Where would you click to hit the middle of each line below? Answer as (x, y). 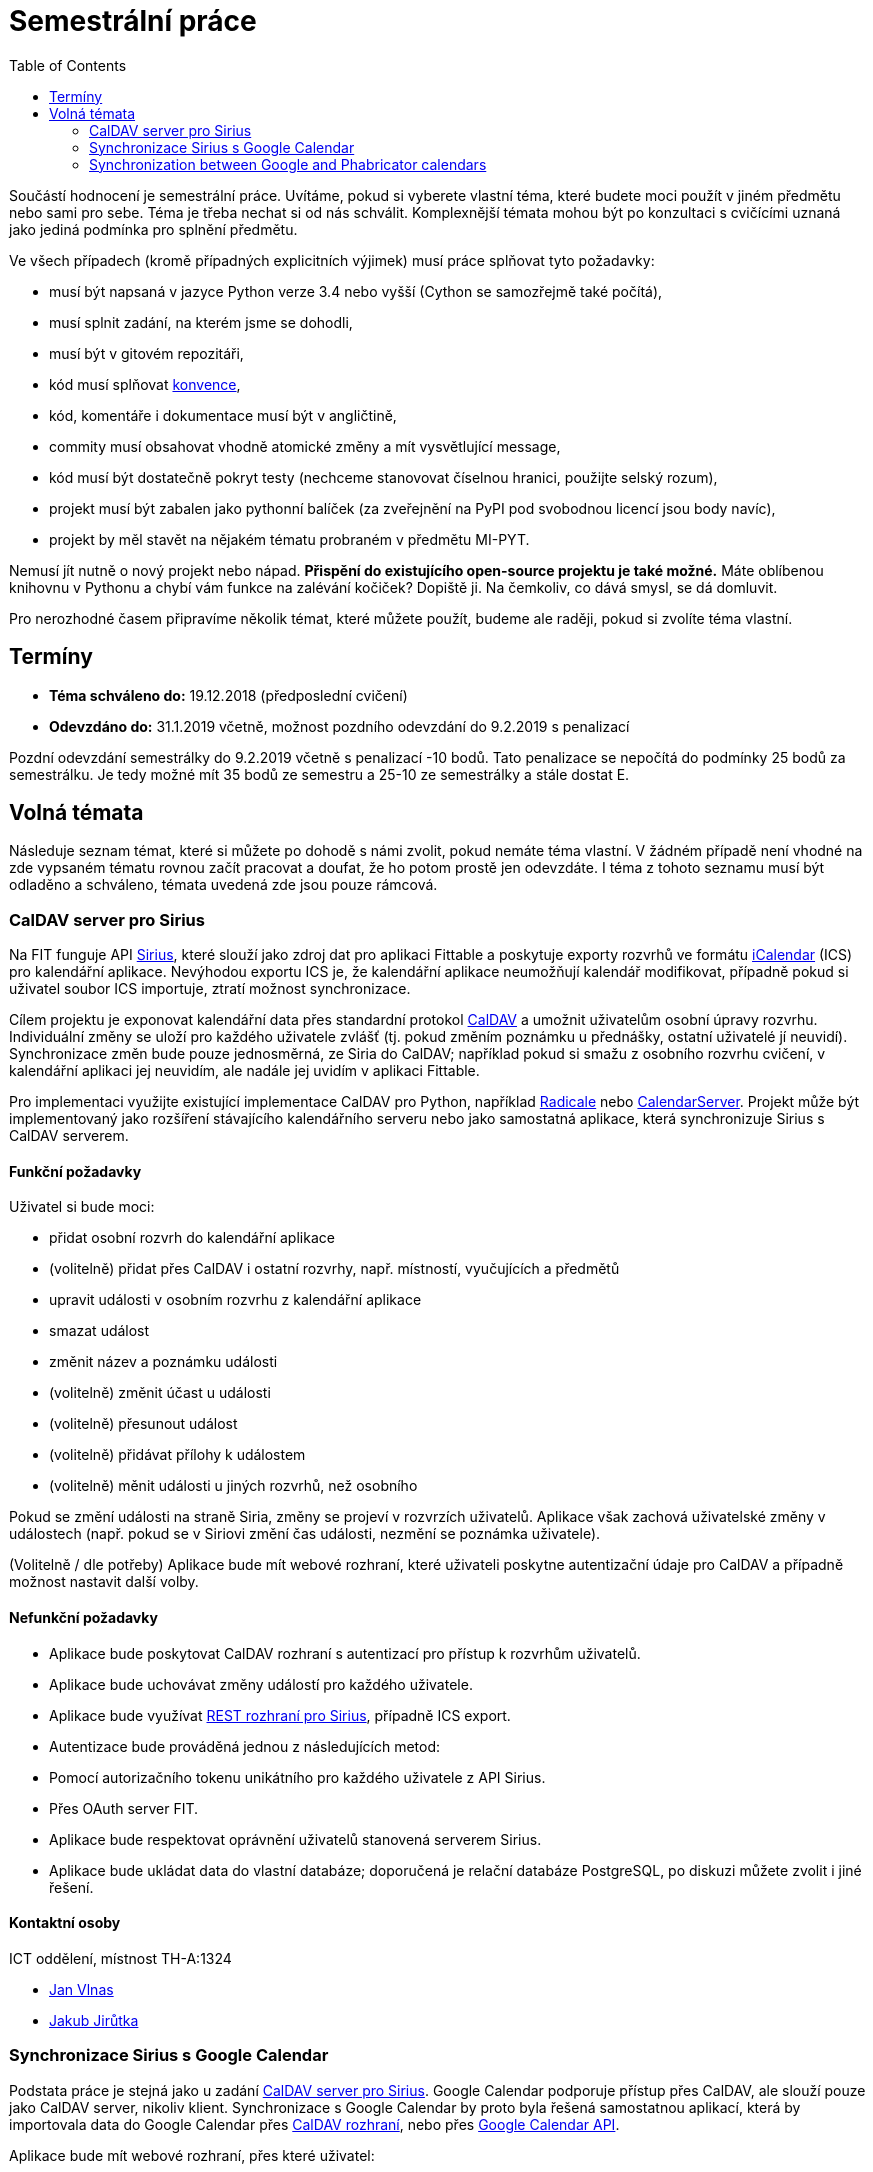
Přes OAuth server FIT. (124, 1808)
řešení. (71, 1887)
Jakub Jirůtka (94, 2020)
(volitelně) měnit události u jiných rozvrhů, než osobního (233, 1486)
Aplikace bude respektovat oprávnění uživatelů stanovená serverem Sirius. (295, 1839)
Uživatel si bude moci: (82, 1207)
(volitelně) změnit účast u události (160, 1393)
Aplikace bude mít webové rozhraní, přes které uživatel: (192, 2155)
